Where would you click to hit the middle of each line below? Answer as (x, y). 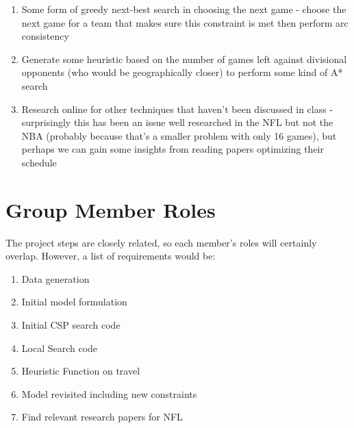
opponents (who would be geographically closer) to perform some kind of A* (182, 72)
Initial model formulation (74, 302)
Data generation (55, 278)
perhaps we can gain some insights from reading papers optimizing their (173, 149)
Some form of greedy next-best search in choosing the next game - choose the (184, 9)
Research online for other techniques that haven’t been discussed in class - (177, 109)
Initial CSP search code (71, 325)
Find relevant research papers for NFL (102, 417)
